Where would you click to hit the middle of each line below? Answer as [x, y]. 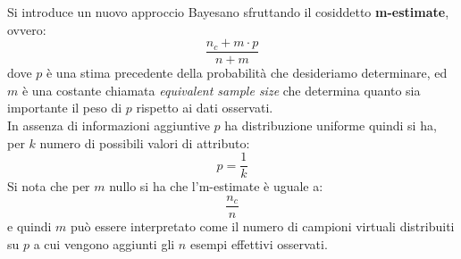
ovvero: [27, 29]
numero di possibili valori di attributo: [145, 142]
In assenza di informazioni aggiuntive [109, 125]
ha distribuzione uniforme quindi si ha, [331, 125]
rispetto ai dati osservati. [205, 108]
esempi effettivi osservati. [259, 243]
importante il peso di [65, 108]
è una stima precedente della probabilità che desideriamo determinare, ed [247, 73]
